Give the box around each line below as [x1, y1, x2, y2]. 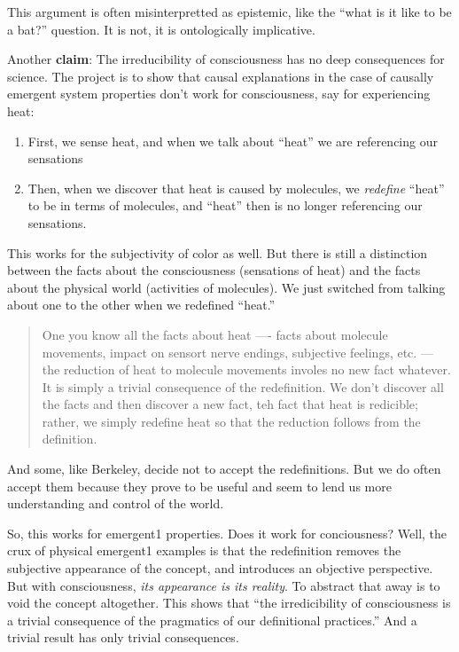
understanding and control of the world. [7, 494, 224, 513]
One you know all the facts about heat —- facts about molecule [42, 325, 388, 343]
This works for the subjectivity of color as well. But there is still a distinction [7, 243, 428, 262]
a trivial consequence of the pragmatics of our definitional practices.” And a [7, 610, 417, 629]
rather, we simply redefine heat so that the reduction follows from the [42, 412, 421, 430]
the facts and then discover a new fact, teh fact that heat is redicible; [42, 395, 418, 413]
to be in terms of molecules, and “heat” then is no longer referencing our [27, 196, 423, 215]
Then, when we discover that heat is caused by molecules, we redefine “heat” [27, 178, 445, 197]
